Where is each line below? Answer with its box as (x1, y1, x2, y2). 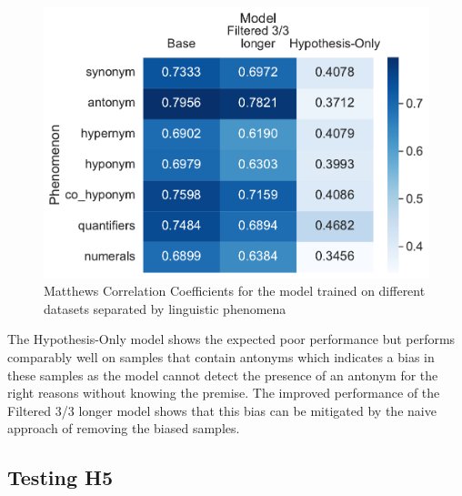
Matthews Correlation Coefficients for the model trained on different (44, 281, 426, 300)
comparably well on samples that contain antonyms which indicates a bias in (7, 348, 435, 367)
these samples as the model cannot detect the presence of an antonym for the (7, 365, 438, 384)
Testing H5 (7, 463, 113, 491)
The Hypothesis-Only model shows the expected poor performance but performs (7, 329, 456, 349)
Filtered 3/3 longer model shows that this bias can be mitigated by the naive (7, 400, 437, 420)
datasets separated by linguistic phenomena (44, 299, 286, 318)
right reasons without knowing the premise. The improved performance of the (7, 383, 440, 402)
